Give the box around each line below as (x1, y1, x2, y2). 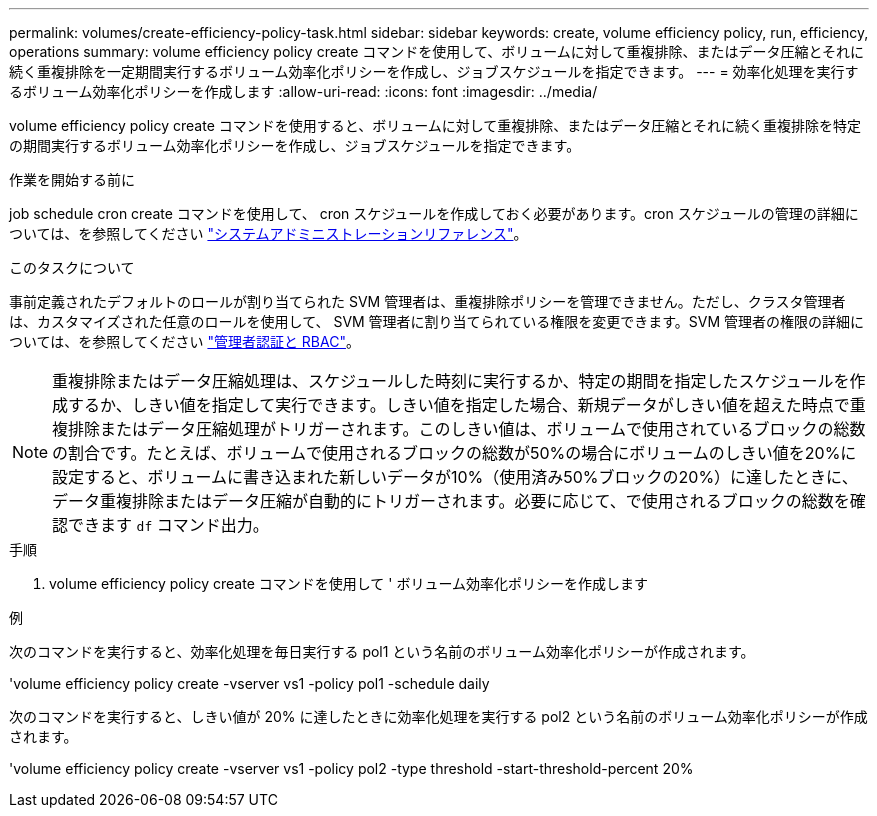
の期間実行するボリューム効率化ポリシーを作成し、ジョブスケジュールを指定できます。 (9, 137, 581, 154)
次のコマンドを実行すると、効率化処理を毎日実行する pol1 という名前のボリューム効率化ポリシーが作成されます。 (9, 643, 755, 660)
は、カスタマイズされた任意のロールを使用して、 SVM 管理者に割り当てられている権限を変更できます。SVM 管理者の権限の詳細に (9, 313, 865, 330)
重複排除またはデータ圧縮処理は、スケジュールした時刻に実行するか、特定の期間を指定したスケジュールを (52, 371, 850, 391)
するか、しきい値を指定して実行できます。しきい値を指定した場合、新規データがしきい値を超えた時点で (68, 395, 850, 415)
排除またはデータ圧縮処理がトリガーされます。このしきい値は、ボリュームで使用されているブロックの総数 (68, 419, 866, 439)
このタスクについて (9, 259, 135, 276)
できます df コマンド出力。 (68, 515, 269, 535)
